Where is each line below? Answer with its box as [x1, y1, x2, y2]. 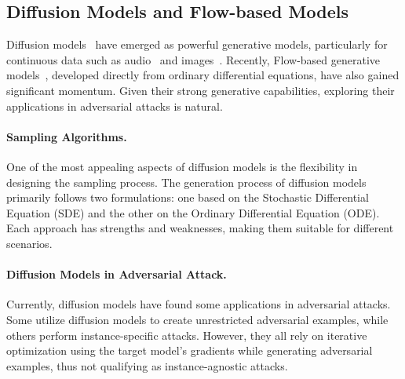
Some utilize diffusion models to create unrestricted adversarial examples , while [6, 311, 389, 327]
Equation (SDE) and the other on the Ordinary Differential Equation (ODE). [6, 204, 380, 220]
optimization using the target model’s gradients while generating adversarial [6, 342, 373, 359]
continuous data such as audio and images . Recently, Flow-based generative [6, 51, 381, 67]
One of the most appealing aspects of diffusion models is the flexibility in [6, 158, 358, 174]
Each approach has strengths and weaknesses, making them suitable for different [6, 220, 394, 236]
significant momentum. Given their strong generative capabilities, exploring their [6, 82, 395, 98]
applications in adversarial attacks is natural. [6, 97, 223, 114]
